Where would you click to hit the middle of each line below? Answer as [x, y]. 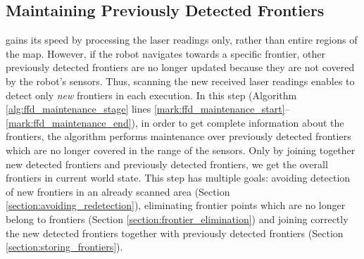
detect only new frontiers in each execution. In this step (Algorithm [151, 95]
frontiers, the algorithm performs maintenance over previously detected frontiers [178, 136]
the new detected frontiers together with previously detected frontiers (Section [175, 233]
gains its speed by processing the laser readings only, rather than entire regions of [182, 40]
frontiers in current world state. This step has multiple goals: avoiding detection [178, 178]
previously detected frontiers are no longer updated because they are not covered [180, 67]
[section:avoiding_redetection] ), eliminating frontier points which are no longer [176, 205]
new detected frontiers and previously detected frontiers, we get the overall [167, 164]
